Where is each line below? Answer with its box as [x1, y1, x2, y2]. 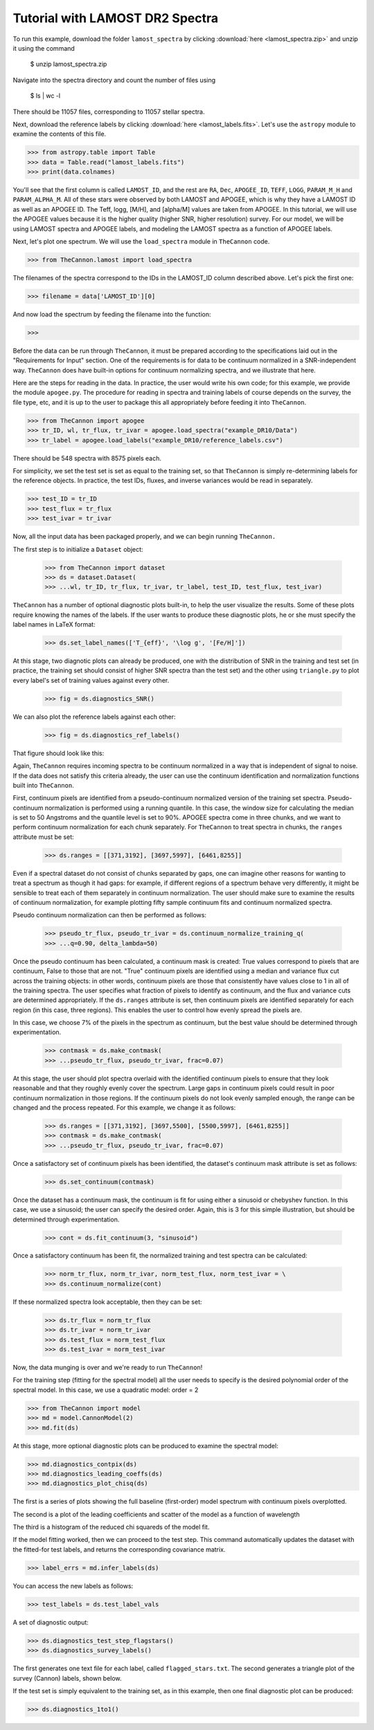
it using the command [12, 44, 75, 52]
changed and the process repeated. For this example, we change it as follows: [12, 1103, 236, 1112]
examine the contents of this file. [12, 130, 107, 138]
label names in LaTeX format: [12, 620, 96, 629]
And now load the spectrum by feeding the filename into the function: [12, 309, 211, 319]
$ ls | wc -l [30, 92, 61, 100]
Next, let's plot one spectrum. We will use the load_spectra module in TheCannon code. [12, 237, 270, 246]
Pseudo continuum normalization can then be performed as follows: [12, 911, 207, 919]
